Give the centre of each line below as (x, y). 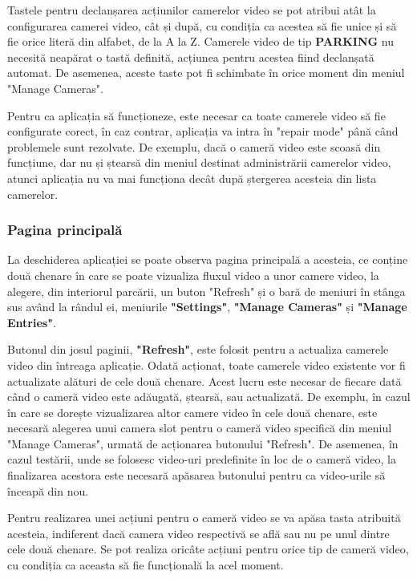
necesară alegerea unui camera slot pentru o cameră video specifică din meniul (200, 428)
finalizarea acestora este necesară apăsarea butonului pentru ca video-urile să (196, 475)
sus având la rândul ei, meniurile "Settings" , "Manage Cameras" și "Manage (207, 307)
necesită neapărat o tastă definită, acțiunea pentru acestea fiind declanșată (191, 57)
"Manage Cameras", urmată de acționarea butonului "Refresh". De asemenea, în (203, 443)
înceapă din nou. (48, 490)
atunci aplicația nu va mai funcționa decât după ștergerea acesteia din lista (192, 178)
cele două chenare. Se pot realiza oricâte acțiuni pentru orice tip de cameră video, (208, 549)
